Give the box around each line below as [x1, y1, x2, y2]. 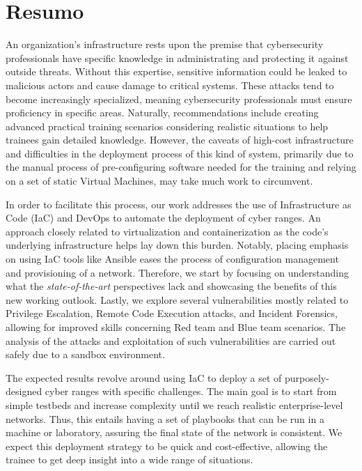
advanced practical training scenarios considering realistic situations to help [6, 118, 329, 133]
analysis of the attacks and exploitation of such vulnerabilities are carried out [6, 333, 336, 348]
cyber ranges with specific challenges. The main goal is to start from [45, 384, 337, 399]
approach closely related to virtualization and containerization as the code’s [6, 224, 329, 238]
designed [6, 384, 42, 399]
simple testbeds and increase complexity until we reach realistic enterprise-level [6, 397, 343, 412]
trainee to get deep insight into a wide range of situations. [6, 452, 253, 467]
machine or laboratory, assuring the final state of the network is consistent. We [6, 425, 343, 440]
